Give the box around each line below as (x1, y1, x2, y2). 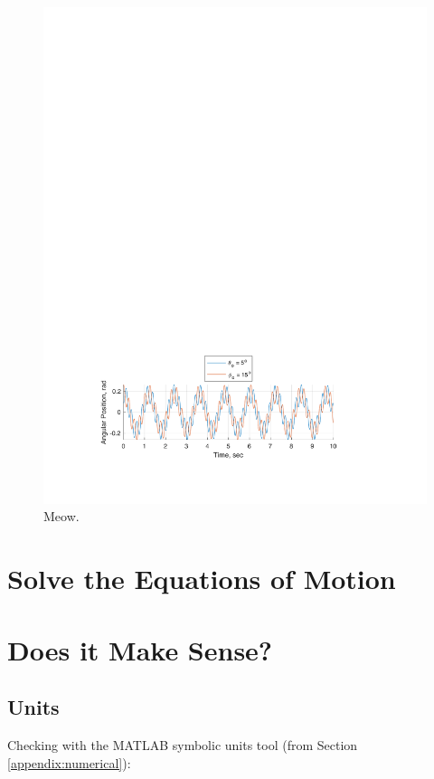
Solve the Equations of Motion (7, 560, 396, 597)
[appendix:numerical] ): (7, 753, 131, 772)
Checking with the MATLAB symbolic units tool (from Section (7, 736, 358, 755)
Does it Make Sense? (7, 631, 273, 668)
